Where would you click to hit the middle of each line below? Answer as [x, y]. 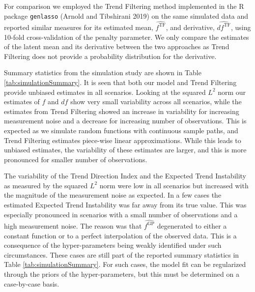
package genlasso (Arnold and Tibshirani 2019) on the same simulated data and [126, 15]
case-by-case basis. [32, 283]
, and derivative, [190, 27]
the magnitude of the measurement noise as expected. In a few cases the [113, 195]
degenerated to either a [192, 225]
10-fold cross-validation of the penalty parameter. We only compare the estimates [127, 37]
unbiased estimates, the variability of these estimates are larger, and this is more [125, 150]
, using [241, 27]
